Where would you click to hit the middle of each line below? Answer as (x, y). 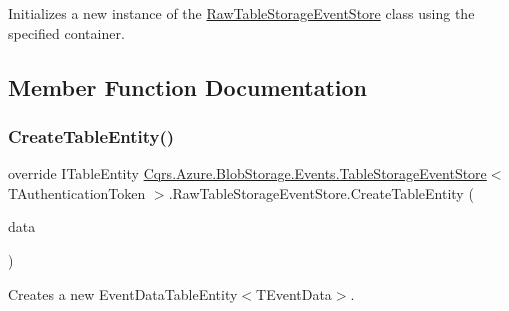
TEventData (294, 293)
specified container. (66, 32)
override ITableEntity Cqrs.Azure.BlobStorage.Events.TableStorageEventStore (247, 173)
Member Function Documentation (188, 86)
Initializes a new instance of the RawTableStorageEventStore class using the (241, 13)
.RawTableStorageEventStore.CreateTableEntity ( (321, 192)
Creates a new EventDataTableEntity (123, 293)
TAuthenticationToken (77, 192)
